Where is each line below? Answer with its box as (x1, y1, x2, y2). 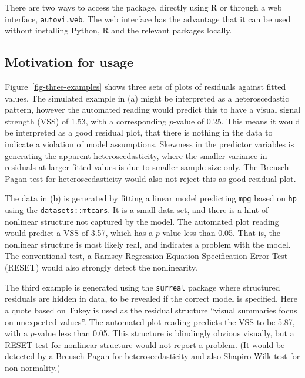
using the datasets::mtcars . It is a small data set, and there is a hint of (5, 204, 269, 216)
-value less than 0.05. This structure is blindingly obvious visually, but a (34, 327, 294, 339)
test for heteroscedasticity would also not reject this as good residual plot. (29, 172, 296, 184)
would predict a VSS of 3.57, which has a (5, 227, 153, 239)
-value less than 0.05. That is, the (159, 227, 280, 239)
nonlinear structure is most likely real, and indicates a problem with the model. (5, 238, 291, 250)
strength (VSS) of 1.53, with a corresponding (5, 114, 167, 127)
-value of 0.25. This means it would (173, 114, 300, 127)
